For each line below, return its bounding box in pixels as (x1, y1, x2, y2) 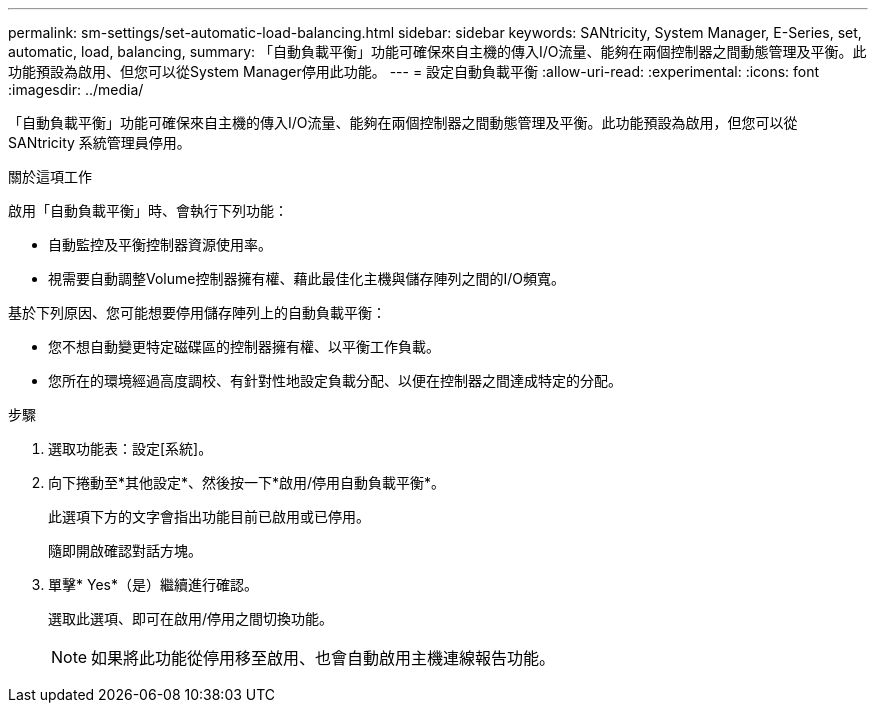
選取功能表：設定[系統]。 (48, 440, 213, 457)
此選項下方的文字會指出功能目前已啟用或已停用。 (48, 508, 370, 525)
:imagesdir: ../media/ (8, 81, 144, 98)
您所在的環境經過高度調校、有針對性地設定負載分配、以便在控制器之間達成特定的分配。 (48, 372, 622, 389)
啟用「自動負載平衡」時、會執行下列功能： (8, 202, 288, 219)
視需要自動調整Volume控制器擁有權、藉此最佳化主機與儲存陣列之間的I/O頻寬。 (48, 270, 565, 287)
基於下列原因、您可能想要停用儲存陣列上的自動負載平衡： (8, 304, 386, 321)
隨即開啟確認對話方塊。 (48, 542, 202, 559)
